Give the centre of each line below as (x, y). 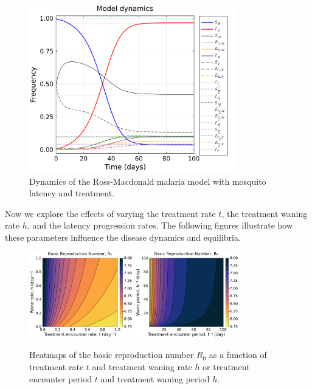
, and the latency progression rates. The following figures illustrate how (160, 225)
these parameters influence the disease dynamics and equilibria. (123, 237)
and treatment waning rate (142, 366)
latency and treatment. (72, 193)
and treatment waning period (155, 378)
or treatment (226, 366)
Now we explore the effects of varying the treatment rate (110, 213)
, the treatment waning (265, 213)
